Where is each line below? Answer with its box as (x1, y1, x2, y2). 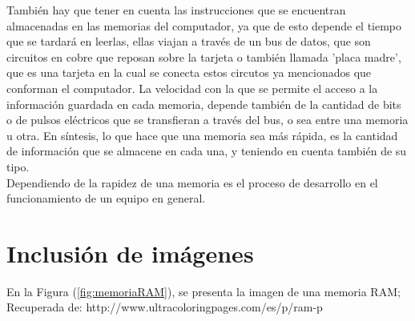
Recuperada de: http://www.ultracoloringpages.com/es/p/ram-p (6, 299, 323, 315)
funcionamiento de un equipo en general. (6, 190, 206, 207)
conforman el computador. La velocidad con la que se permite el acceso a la (6, 79, 378, 96)
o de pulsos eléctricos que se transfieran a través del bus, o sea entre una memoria (6, 111, 409, 128)
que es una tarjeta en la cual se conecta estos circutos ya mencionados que (6, 64, 372, 81)
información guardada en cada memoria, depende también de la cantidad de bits (6, 95, 401, 112)
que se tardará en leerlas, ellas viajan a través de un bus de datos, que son (6, 33, 371, 50)
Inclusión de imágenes (6, 236, 254, 269)
